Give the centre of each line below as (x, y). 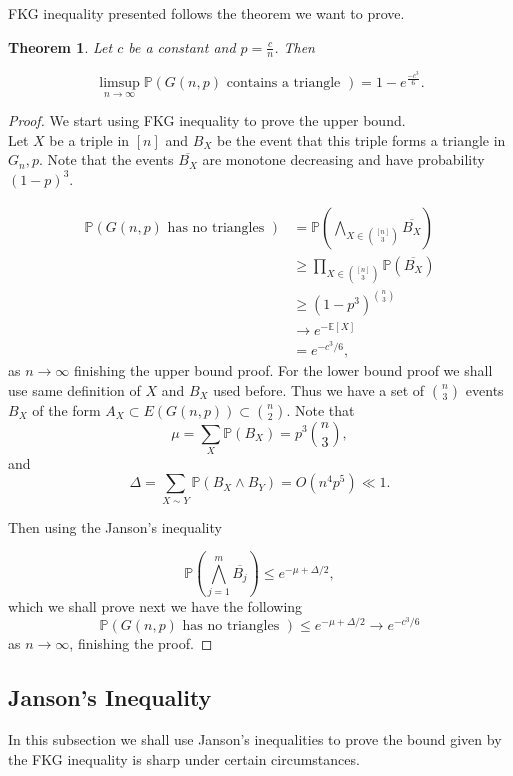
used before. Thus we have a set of (319, 389)
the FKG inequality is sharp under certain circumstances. (184, 758)
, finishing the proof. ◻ (141, 643)
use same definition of (74, 389)
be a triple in (89, 139)
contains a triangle (283, 82)
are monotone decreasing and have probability (343, 159)
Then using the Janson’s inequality (115, 526)
